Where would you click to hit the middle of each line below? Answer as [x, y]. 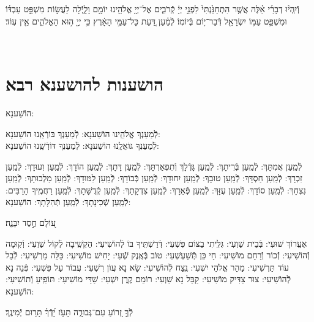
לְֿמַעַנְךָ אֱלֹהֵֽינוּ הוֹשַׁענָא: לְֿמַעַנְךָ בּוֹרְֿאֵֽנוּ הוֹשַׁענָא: [83, 133]
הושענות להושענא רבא [85, 83]
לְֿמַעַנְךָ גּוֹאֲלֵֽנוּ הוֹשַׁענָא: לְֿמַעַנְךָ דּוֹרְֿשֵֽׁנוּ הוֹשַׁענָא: [82, 145]
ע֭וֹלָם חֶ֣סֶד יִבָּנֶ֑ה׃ [31, 223]
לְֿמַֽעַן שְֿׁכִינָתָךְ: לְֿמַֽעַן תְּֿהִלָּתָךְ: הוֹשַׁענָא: [68, 202]
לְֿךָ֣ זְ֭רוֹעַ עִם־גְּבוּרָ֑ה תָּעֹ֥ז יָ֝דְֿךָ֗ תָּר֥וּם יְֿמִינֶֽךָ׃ [69, 311]
